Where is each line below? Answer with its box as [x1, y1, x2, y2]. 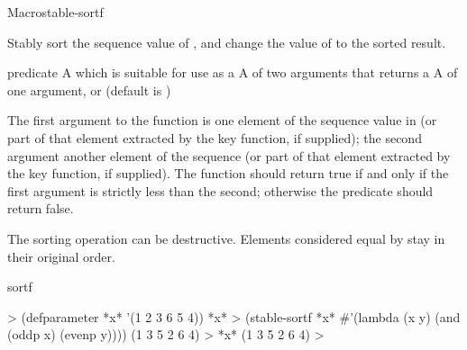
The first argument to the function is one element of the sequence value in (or [7, 111, 437, 130]
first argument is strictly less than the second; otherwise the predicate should [7, 181, 434, 200]
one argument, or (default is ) [7, 80, 171, 99]
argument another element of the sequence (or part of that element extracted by [7, 146, 451, 165]
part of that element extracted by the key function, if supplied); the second [7, 128, 422, 147]
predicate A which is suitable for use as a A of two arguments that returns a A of [7, 63, 458, 82]
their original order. [7, 247, 115, 265]
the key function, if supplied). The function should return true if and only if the [7, 164, 449, 183]
